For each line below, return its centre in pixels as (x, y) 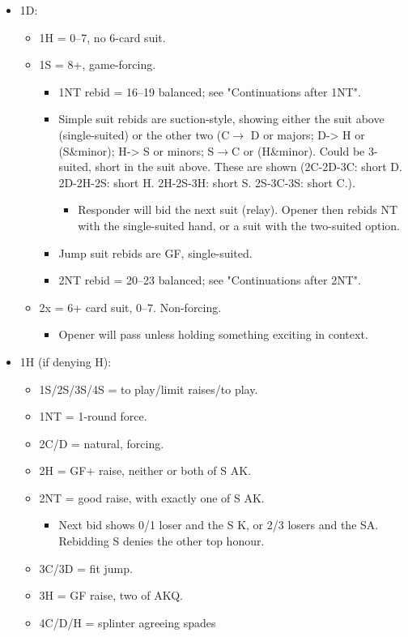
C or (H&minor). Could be (298, 150)
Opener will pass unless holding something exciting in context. (213, 334)
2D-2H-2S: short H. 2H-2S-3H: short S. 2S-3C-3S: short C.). (207, 182)
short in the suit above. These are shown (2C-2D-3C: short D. (249, 167)
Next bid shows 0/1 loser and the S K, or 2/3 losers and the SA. (219, 525)
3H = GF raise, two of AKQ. (111, 595)
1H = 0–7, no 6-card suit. (102, 37)
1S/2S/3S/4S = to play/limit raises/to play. (149, 389)
